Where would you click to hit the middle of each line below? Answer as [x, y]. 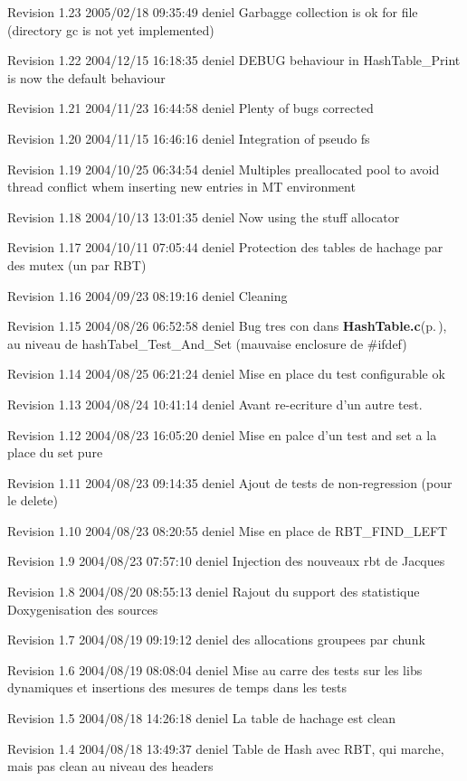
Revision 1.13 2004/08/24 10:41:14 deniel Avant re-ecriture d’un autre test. [215, 404]
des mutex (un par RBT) [77, 264]
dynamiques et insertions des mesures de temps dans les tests [177, 687]
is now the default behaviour [86, 77]
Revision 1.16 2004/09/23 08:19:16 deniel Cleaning [148, 295]
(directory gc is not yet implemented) [111, 29]
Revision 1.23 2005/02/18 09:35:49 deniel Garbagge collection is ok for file [213, 12]
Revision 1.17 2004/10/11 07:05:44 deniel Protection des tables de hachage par [225, 247]
